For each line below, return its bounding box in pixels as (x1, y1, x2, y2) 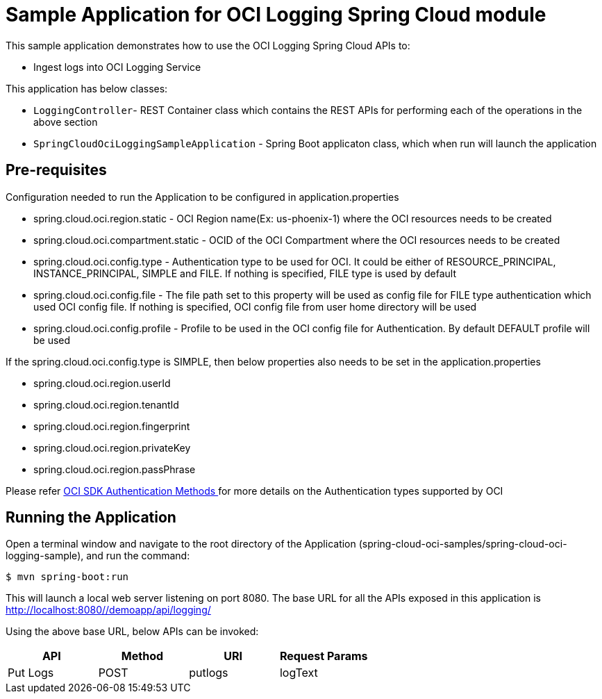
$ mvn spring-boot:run (6, 571, 129, 583)
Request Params (279, 649, 368, 664)
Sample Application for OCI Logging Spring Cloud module (6, 3, 546, 26)
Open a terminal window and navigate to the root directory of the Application (6, 538, 356, 550)
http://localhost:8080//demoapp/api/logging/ (6, 604, 211, 616)
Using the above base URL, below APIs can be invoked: (6, 625, 259, 638)
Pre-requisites (6, 161, 107, 179)
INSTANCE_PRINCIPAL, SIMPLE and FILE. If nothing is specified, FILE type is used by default (33, 267, 456, 279)
